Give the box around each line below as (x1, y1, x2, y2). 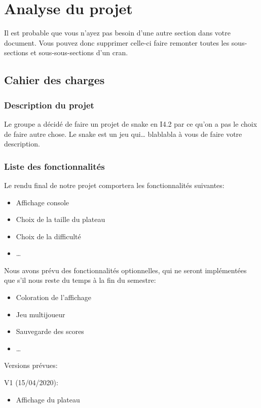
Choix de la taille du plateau (16, 214, 105, 225)
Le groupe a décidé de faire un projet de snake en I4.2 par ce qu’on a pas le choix (4, 118, 257, 129)
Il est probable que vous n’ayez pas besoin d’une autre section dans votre (4, 27, 231, 38)
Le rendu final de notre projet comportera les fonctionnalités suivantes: (4, 179, 225, 190)
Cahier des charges (4, 72, 105, 88)
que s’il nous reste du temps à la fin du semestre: (4, 275, 156, 285)
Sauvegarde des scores (16, 326, 84, 337)
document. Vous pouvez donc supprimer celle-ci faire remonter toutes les (4, 37, 230, 48)
